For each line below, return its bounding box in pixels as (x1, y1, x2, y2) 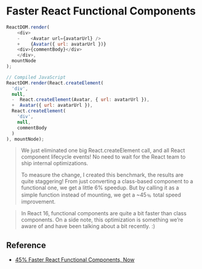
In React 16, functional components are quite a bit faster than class (21, 210, 187, 217)
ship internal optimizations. (21, 160, 89, 167)
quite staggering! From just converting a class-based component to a (21, 178, 194, 185)
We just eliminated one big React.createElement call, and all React (21, 147, 185, 154)
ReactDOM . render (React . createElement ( (6, 80, 104, 86)
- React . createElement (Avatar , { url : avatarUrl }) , (11, 97, 150, 103)
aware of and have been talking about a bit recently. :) (21, 223, 156, 230)
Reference (6, 240, 46, 250)
